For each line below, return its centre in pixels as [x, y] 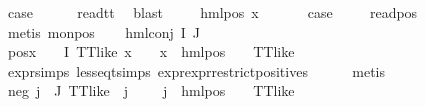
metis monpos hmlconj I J [104, 31]
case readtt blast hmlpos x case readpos [212, 12]
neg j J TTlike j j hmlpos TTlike [151, 90]
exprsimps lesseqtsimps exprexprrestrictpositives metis [196, 70]
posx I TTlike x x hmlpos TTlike [151, 51]
